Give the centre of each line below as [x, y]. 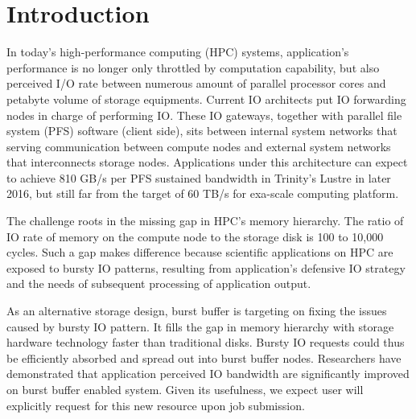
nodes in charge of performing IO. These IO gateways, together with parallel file [204, 115]
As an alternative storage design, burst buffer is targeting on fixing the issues [197, 311]
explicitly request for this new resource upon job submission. [156, 405]
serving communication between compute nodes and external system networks [199, 146]
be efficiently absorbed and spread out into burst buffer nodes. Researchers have [204, 357]
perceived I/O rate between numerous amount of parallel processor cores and [196, 83]
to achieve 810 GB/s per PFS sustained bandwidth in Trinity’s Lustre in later [199, 177]
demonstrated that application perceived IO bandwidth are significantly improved [208, 374]
